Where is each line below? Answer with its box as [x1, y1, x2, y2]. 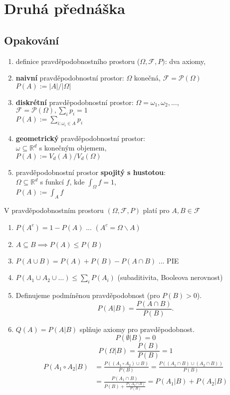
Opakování [4, 32, 59, 47]
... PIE [158, 255, 179, 265]
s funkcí [40, 176, 64, 187]
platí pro [143, 204, 170, 215]
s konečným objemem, [39, 142, 107, 153]
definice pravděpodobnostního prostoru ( [15, 55, 140, 66]
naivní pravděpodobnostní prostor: [15, 72, 124, 83]
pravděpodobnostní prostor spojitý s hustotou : [15, 166, 166, 177]
